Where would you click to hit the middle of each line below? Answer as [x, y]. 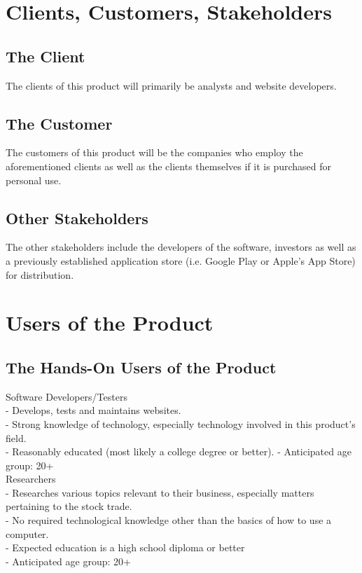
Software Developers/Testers [67, 396]
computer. [27, 533]
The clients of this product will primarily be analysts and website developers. [171, 85]
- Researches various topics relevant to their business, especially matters [160, 492]
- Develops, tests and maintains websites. [93, 410]
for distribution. [40, 274]
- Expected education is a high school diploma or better [125, 547]
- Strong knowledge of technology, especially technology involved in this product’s [181, 423]
